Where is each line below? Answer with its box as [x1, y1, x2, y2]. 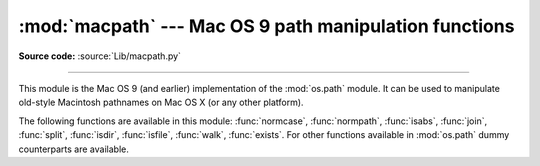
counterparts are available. [18, 143, 129, 155]
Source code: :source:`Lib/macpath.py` [18, 50, 182, 62]
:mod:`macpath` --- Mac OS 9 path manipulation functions [18, 15, 515, 37]
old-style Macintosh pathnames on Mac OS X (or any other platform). [18, 96, 304, 109]
